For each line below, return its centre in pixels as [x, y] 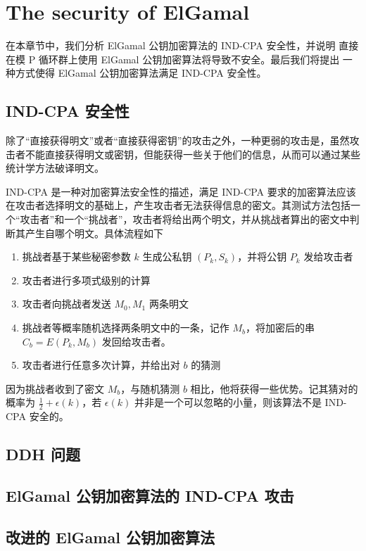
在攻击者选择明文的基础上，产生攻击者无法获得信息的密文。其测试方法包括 [178, 205]
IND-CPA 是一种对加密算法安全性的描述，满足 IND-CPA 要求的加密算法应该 [181, 191]
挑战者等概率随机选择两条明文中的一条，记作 [126, 328]
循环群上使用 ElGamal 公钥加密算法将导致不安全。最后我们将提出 [189, 59]
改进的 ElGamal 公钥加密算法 [110, 537]
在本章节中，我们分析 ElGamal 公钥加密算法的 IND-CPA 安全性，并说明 [171, 45]
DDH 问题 [43, 454]
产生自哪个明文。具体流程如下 [94, 233]
